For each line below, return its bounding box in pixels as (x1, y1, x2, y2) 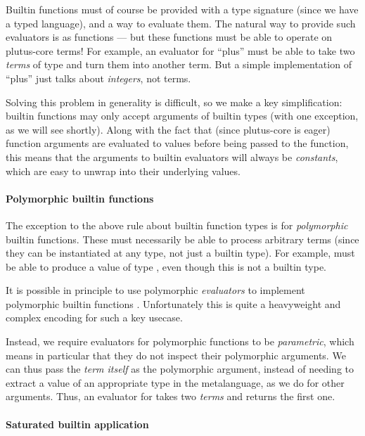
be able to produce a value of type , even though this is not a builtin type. (6, 259, 326, 274)
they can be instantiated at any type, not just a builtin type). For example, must (6, 245, 355, 260)
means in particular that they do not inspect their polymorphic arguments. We (6, 347, 346, 362)
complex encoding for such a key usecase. (6, 310, 183, 325)
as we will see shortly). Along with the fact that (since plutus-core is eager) (6, 122, 331, 136)
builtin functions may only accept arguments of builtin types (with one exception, (6, 108, 359, 123)
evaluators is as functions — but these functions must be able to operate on (6, 30, 333, 44)
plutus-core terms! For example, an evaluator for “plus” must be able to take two (6, 43, 355, 58)
